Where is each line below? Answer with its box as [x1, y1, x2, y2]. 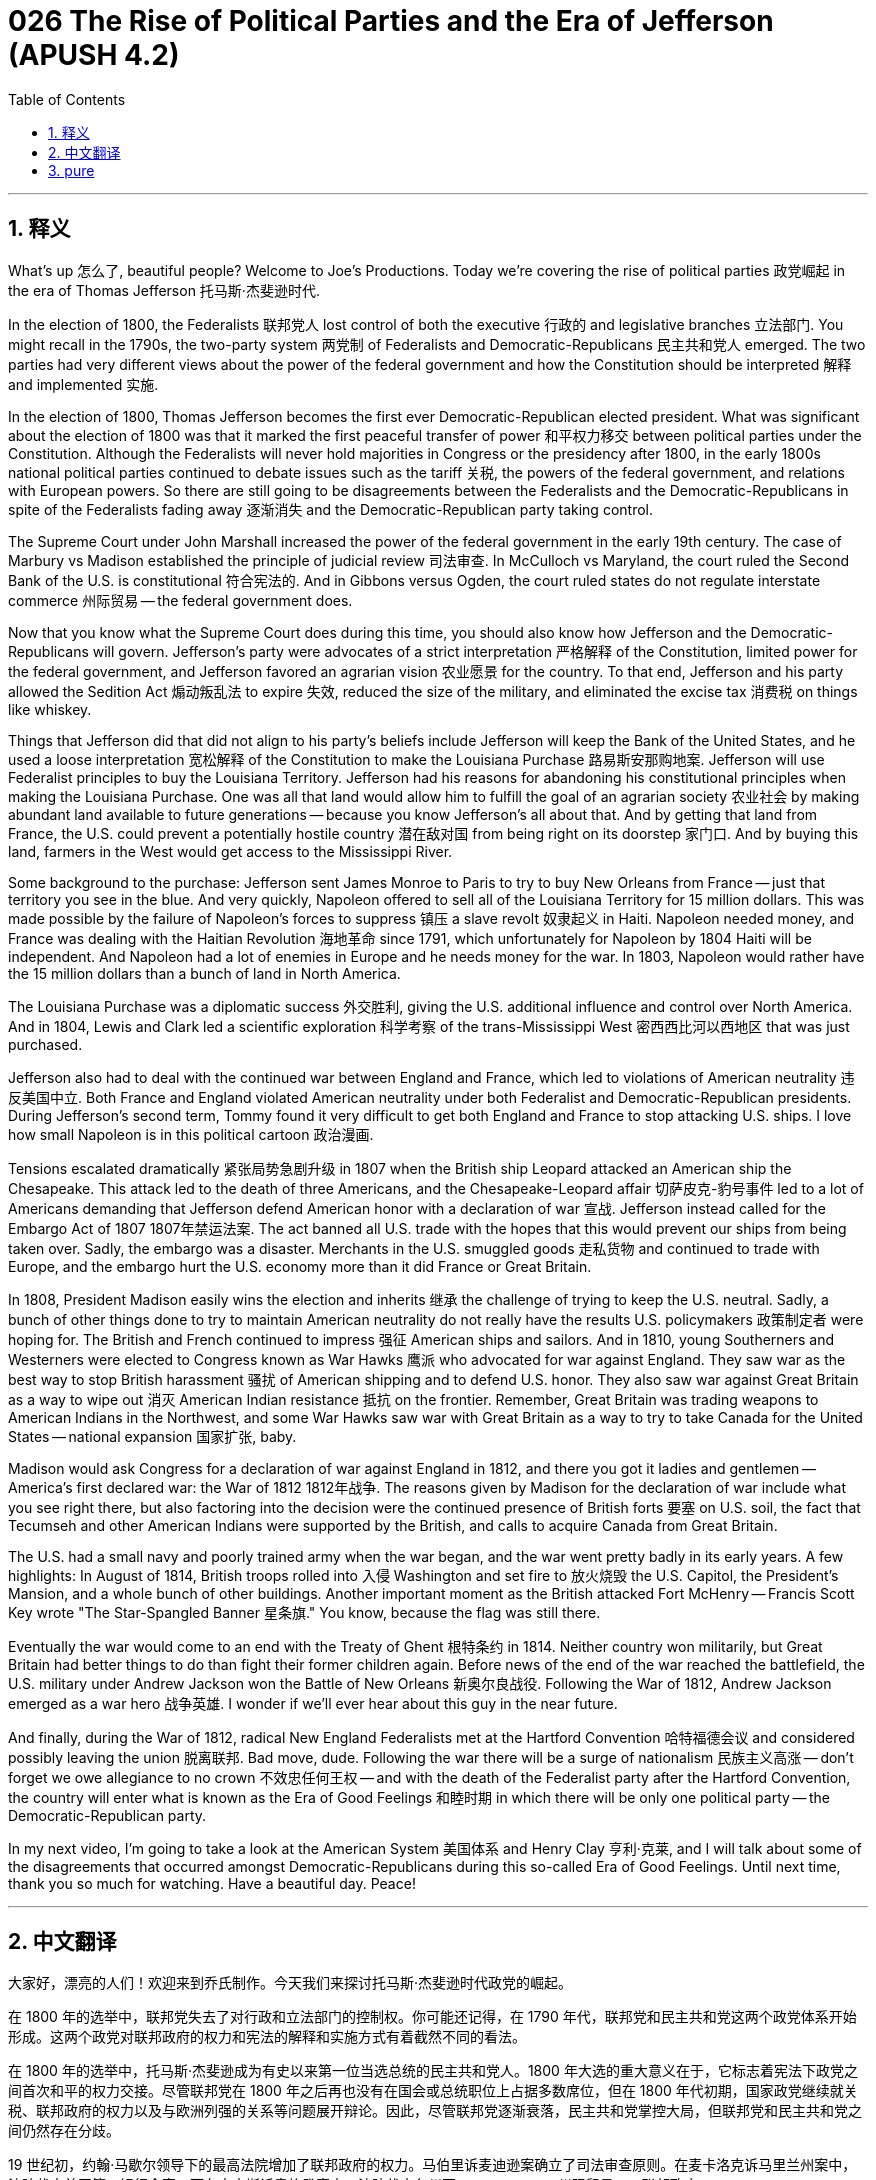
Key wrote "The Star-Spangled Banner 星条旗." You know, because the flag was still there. [8, 1603, 601, 1621]
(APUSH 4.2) [8, 38, 180, 72]
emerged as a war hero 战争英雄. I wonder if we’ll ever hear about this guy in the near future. [8, 1694, 618, 1712]
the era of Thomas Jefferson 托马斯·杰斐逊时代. [8, 281, 320, 299]
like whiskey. [8, 700, 92, 718]
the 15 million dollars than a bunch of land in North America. [8, 964, 401, 982]
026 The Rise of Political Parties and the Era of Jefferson [8, 4, 774, 38]
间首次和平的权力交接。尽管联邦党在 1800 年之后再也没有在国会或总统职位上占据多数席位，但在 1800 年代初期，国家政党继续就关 [8, 2082, 858, 2100]
